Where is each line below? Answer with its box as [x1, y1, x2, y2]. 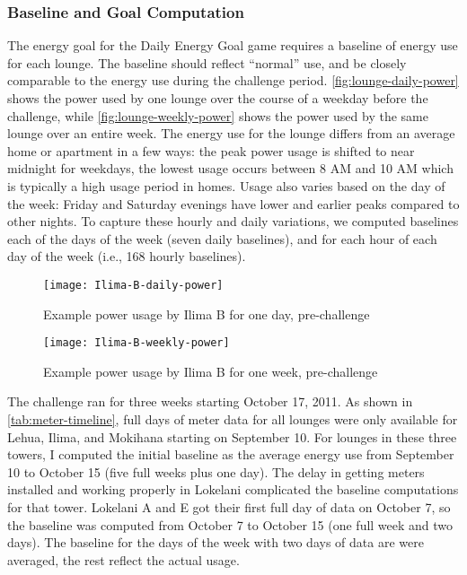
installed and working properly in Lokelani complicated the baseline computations [7, 480, 459, 499]
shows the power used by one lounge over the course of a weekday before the [7, 89, 428, 107]
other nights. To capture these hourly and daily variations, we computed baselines [7, 212, 459, 231]
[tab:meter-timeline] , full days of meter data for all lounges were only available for [7, 410, 458, 429]
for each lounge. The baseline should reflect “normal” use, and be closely [7, 53, 407, 72]
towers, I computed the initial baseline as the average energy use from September [7, 445, 454, 464]
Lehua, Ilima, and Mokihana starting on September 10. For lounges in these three [7, 427, 457, 446]
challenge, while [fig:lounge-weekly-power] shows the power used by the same [7, 106, 428, 125]
